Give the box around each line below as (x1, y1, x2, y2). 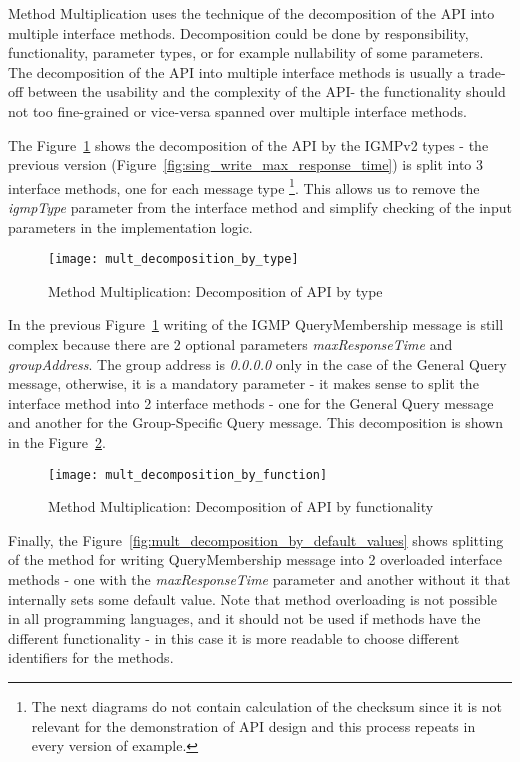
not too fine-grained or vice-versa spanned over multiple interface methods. (8, 100, 467, 121)
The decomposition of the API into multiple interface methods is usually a (8, 61, 465, 82)
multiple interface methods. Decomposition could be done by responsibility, (8, 22, 469, 43)
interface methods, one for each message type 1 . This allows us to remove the (8, 174, 480, 198)
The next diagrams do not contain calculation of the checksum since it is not (31, 696, 502, 716)
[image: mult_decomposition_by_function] (48, 467, 328, 482)
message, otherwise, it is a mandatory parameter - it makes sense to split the (8, 373, 479, 394)
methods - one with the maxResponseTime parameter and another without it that (8, 569, 511, 590)
